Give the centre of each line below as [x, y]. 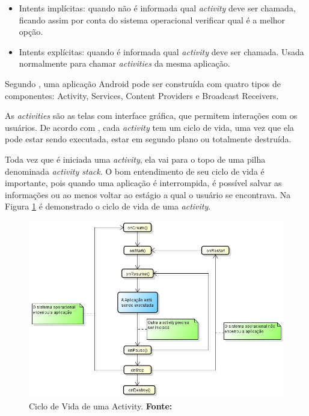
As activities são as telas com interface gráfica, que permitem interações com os [151, 116]
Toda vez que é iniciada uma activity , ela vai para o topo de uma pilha [135, 159]
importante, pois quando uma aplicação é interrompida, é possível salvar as [143, 183]
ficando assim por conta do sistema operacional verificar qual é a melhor [152, 20]
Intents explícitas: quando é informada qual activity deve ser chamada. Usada [161, 51]
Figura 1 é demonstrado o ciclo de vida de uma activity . [108, 206]
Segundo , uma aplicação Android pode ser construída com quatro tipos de [143, 83]
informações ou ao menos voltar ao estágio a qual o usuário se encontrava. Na [148, 194]
